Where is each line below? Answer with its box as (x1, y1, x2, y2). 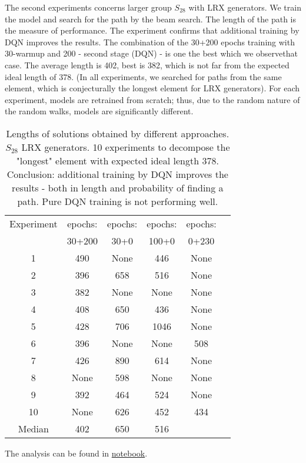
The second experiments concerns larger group (5, 1, 172, 13)
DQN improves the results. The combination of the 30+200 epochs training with (5, 35, 295, 48)
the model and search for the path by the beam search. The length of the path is (5, 12, 296, 25)
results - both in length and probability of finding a (12, 180, 224, 194)
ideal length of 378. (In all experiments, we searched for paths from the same (5, 70, 282, 82)
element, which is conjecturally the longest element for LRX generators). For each (5, 82, 300, 94)
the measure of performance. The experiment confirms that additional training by (5, 24, 300, 37)
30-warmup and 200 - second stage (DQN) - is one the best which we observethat (5, 47, 298, 59)
